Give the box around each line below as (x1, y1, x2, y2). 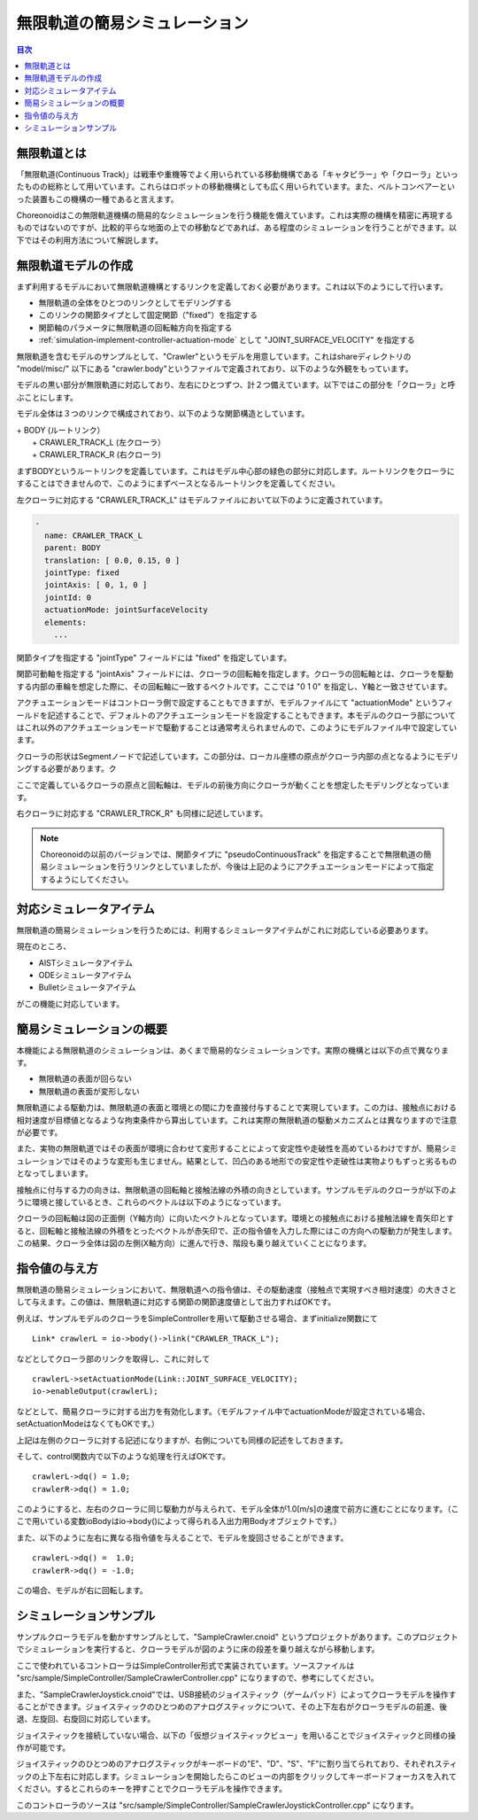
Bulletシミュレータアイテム (38, 982, 136, 992)
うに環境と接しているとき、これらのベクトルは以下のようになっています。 (16, 1196, 287, 1207)
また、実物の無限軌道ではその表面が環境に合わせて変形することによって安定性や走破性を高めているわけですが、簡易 (16, 1143, 443, 1154)
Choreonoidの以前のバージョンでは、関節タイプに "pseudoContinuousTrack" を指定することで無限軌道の (40, 849, 424, 859)
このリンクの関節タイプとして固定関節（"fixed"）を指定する (38, 310, 258, 321)
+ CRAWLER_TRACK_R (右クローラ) (32, 449, 161, 460)
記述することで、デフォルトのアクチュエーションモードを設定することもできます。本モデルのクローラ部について (47, 710, 456, 720)
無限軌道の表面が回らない (38, 1073, 132, 1085)
